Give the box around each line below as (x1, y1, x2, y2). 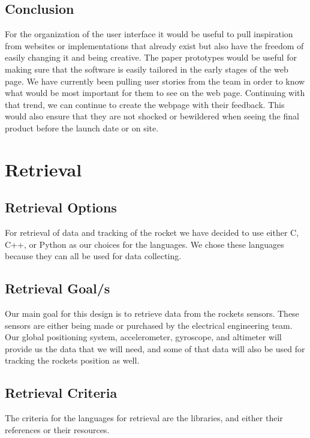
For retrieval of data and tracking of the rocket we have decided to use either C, (5, 226, 299, 239)
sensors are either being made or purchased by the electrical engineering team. (5, 319, 293, 331)
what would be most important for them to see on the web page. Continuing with (5, 86, 305, 99)
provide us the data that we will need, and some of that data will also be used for (5, 342, 305, 355)
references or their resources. (5, 423, 110, 436)
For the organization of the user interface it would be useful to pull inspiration (5, 28, 293, 40)
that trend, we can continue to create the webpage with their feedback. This (5, 98, 285, 110)
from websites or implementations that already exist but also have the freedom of (5, 39, 304, 52)
